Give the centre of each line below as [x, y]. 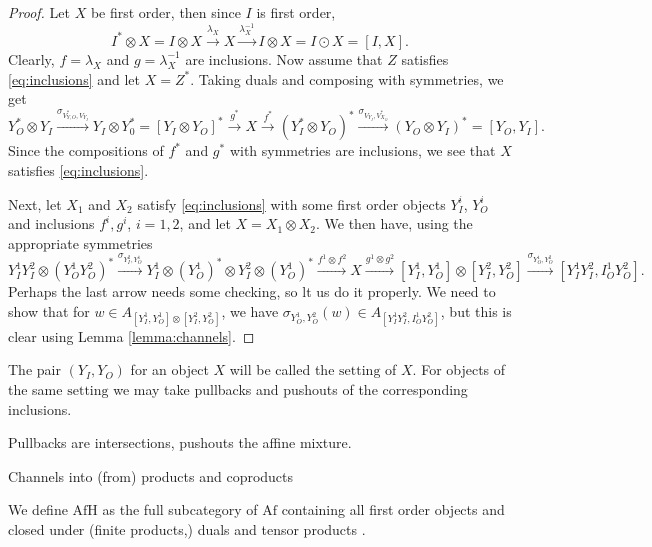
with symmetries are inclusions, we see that [362, 150]
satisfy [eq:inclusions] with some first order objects [291, 203]
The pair [34, 369]
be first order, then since [165, 12]
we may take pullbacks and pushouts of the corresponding [290, 389]
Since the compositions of [86, 150]
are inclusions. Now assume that [284, 58]
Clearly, [31, 58]
